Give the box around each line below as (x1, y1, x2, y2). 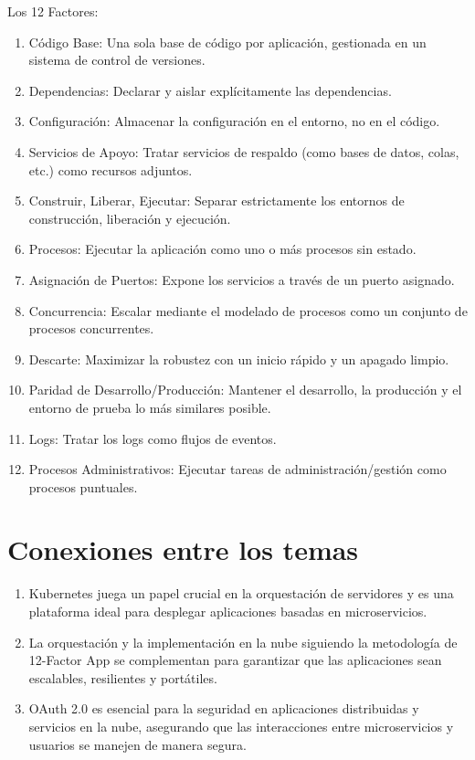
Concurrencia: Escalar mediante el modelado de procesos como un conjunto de (28, 301, 468, 320)
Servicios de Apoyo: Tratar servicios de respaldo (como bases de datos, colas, (28, 142, 459, 161)
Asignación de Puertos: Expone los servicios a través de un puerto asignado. (28, 269, 455, 289)
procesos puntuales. (28, 477, 138, 496)
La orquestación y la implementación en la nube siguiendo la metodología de (28, 632, 458, 651)
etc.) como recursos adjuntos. (28, 160, 193, 179)
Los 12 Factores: (7, 2, 99, 20)
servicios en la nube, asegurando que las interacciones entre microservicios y (28, 716, 454, 735)
